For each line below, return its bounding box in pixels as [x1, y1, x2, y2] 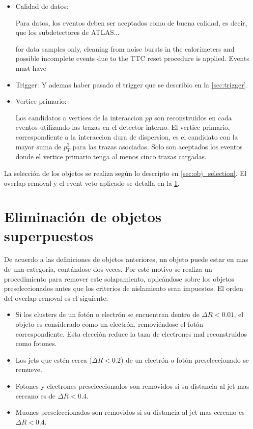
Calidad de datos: [15, 1, 69, 11]
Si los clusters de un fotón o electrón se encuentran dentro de [15, 309, 199, 319]
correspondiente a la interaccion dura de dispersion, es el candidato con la [15, 131, 238, 142]
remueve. [15, 364, 42, 374]
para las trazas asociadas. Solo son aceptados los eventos [72, 141, 243, 151]
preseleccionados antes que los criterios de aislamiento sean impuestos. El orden [4, 283, 243, 293]
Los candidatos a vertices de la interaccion [15, 112, 143, 122]
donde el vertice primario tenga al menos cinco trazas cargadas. [15, 151, 207, 162]
